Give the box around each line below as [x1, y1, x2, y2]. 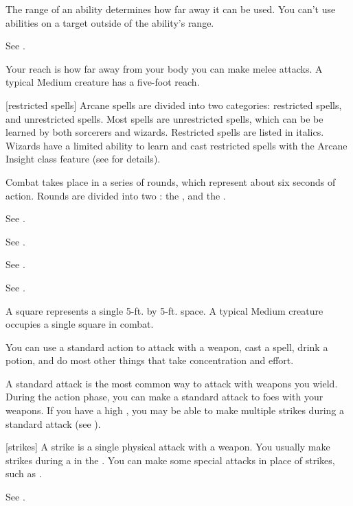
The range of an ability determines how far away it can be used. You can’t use [5, 2, 336, 16]
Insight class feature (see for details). [5, 152, 161, 166]
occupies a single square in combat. [5, 317, 154, 331]
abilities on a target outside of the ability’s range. [5, 15, 214, 29]
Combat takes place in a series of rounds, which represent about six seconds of [5, 174, 336, 189]
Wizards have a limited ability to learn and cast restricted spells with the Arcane [5, 138, 348, 152]
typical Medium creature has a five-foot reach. [5, 75, 200, 89]
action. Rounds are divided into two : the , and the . [5, 188, 226, 202]
